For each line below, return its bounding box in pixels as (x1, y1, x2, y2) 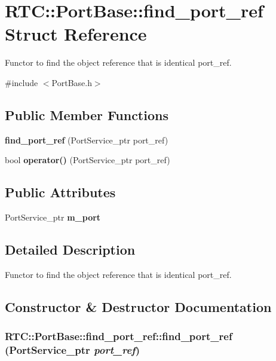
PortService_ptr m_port (5, 211, 101, 224)
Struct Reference (5, 22, 147, 46)
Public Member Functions (5, 105, 168, 124)
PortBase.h (51, 76, 92, 88)
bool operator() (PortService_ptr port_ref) (5, 154, 170, 166)
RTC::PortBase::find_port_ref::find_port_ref (5, 329, 232, 344)
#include (5, 76, 38, 88)
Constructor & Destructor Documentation (5, 297, 272, 316)
